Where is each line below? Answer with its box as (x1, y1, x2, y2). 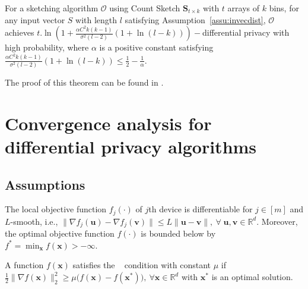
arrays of (227, 2, 260, 14)
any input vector (5, 13, 65, 26)
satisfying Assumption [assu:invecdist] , (125, 13, 266, 26)
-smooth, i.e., (10, 215, 58, 227)
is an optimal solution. (211, 271, 293, 283)
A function (5, 259, 44, 271)
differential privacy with (202, 26, 290, 39)
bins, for (269, 2, 299, 14)
